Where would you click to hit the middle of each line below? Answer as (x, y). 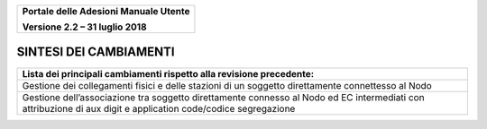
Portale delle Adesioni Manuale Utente (106, 11)
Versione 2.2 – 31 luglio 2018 (85, 27)
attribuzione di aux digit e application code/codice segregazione (159, 108)
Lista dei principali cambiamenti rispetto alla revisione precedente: (168, 73)
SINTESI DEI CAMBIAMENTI (96, 52)
